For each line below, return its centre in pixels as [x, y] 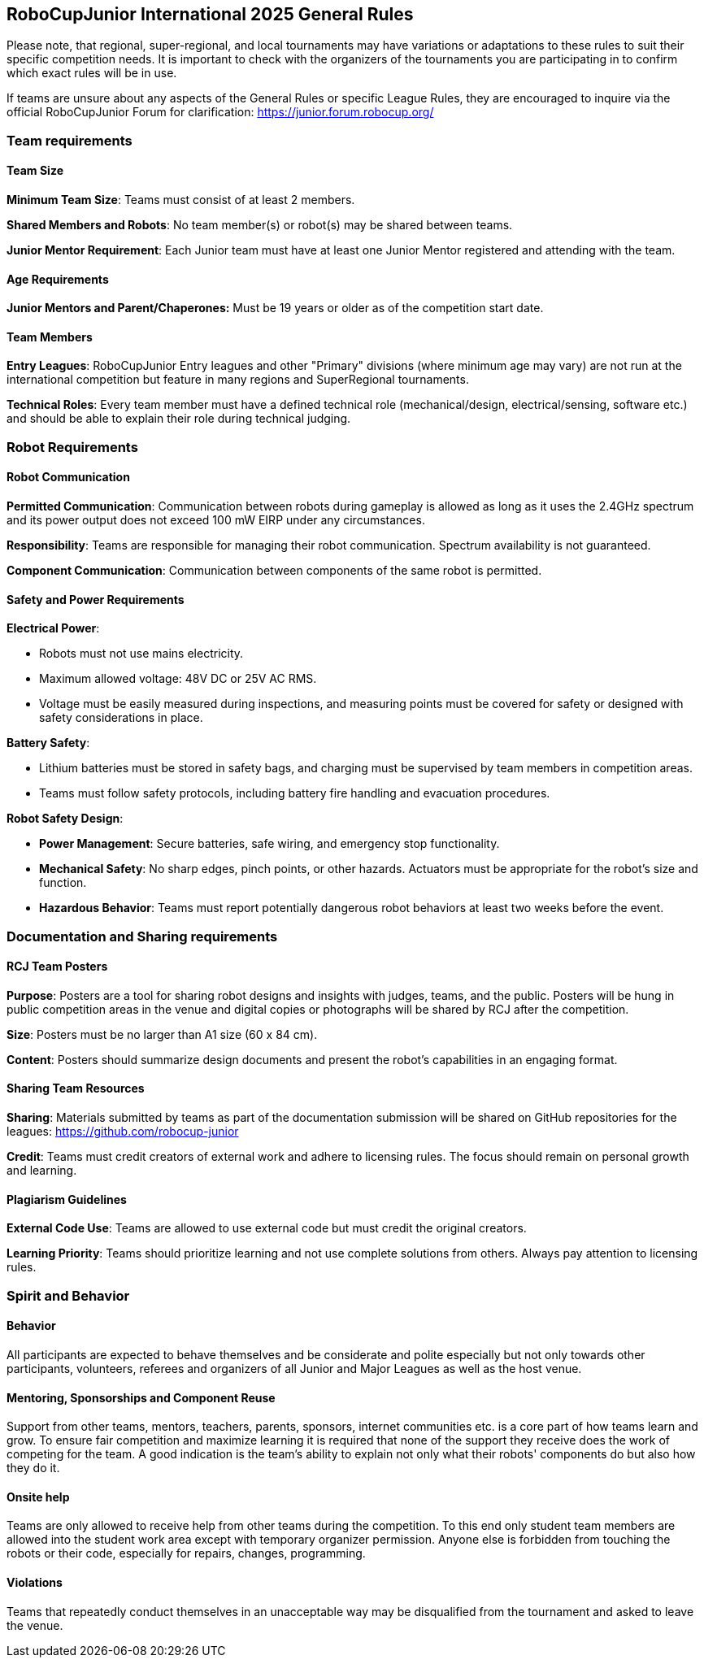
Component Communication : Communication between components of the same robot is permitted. [274, 571]
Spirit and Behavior [68, 1295]
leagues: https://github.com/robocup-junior [123, 1132]
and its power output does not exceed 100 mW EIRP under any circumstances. [216, 520]
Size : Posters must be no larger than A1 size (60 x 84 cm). [162, 1034]
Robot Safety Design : [65, 819]
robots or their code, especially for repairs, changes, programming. [186, 1553]
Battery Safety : [48, 743]
